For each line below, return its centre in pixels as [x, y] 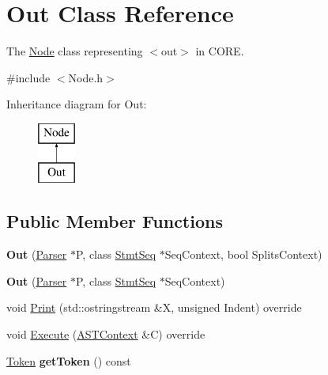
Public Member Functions [115, 221]
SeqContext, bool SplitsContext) [243, 254]
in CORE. [220, 51]
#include [28, 77]
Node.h [86, 77]
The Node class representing [75, 51]
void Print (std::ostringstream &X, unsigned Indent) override [154, 307]
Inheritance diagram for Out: [77, 104]
